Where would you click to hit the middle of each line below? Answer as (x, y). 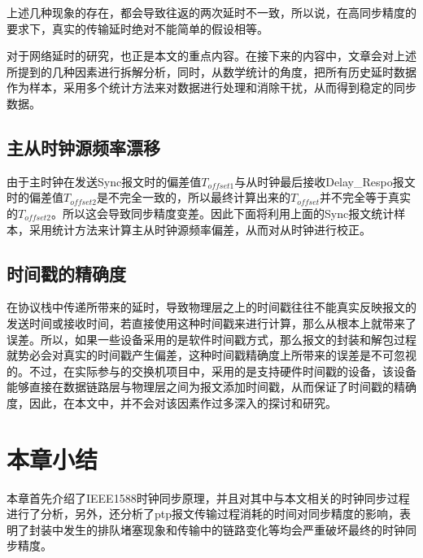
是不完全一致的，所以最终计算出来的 (194, 197)
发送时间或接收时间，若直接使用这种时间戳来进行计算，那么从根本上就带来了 (211, 323)
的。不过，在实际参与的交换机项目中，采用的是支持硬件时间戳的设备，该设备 (211, 371)
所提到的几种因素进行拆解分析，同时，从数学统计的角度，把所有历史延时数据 (211, 71)
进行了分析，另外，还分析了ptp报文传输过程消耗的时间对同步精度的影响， (203, 514)
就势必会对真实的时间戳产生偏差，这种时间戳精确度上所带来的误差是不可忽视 (211, 355)
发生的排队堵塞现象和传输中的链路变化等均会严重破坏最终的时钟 (234, 529)
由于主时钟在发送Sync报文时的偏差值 (104, 181)
